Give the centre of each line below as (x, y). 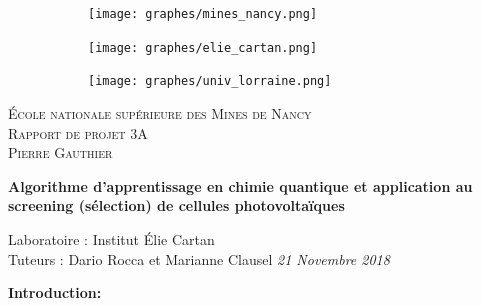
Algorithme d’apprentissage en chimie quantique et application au (240, 185)
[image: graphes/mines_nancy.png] (203, 14)
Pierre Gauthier (60, 152)
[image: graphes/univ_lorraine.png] (210, 81)
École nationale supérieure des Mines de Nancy (160, 112)
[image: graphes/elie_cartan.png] (203, 47)
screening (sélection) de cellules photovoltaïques (176, 205)
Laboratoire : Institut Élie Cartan (111, 238)
